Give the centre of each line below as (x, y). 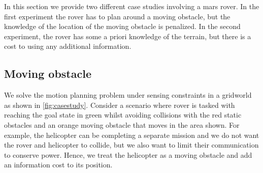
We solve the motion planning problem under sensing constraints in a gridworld (128, 95)
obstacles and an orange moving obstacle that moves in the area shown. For (122, 124)
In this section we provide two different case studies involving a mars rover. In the (132, 6)
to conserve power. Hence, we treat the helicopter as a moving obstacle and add (128, 154)
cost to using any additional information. (68, 46)
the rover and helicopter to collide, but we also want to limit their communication (131, 145)
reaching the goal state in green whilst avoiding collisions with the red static (123, 115)
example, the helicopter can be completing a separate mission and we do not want (132, 135)
